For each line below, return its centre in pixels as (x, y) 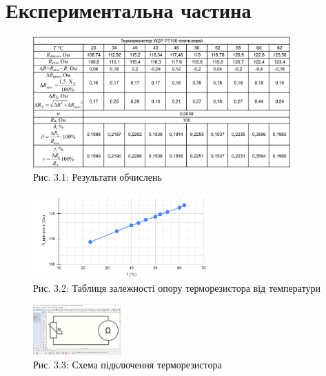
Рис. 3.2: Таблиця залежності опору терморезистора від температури (177, 287)
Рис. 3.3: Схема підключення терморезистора (128, 364)
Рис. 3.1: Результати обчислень (98, 177)
